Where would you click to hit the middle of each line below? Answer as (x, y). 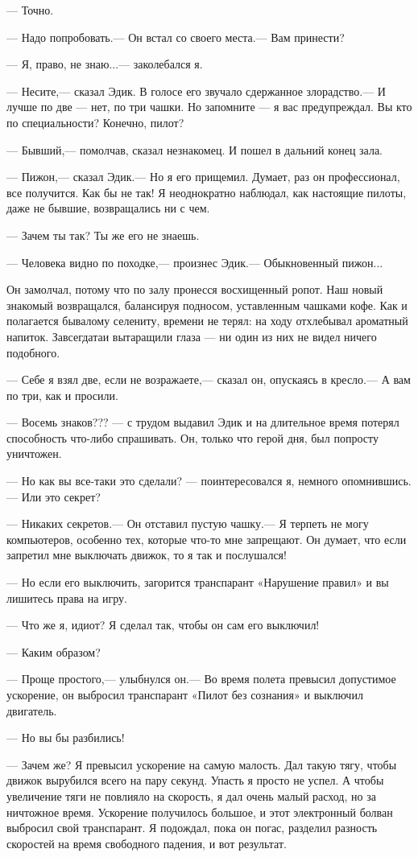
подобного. (33, 352)
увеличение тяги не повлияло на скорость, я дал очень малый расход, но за (191, 795)
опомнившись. (377, 481)
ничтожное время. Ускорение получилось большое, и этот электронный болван (200, 812)
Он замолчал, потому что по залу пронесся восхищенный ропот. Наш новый (195, 289)
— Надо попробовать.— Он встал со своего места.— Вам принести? (176, 37)
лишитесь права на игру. (67, 597)
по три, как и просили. (62, 395)
